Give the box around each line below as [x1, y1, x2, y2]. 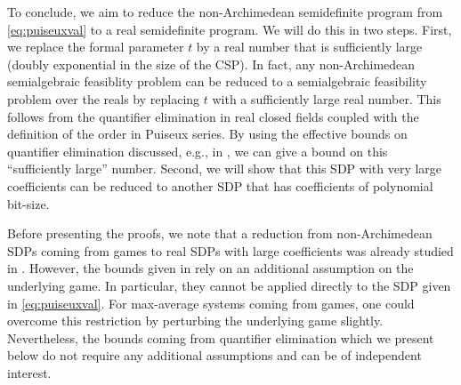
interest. [7, 363, 52, 381]
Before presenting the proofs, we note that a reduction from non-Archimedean [7, 224, 433, 243]
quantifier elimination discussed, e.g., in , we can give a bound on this [7, 141, 388, 160]
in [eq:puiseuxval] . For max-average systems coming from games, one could [7, 293, 415, 312]
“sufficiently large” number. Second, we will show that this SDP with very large [7, 159, 442, 178]
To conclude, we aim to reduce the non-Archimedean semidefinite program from [7, 3, 443, 20]
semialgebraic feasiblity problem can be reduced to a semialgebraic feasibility [7, 72, 427, 91]
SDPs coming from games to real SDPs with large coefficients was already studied [7, 241, 454, 260]
